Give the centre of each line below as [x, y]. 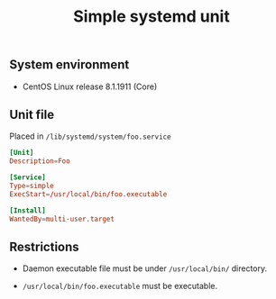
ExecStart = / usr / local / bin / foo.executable [88, 194]
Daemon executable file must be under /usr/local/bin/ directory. [145, 268]
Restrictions [44, 246]
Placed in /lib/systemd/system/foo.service [90, 136]
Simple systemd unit [152, 17]
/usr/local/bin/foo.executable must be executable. [120, 286]
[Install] [28, 210]
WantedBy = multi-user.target [62, 219]
